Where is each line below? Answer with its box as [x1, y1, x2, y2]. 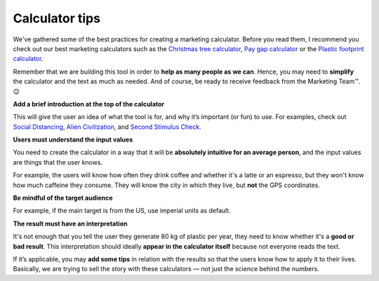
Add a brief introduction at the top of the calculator [13, 100, 165, 108]
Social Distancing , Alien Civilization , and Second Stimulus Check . [13, 123, 201, 131]
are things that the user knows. [13, 158, 103, 166]
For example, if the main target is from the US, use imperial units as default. [13, 207, 231, 215]
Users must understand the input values [13, 135, 133, 144]
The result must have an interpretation [13, 219, 128, 228]
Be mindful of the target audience [13, 193, 113, 203]
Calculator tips [13, 11, 101, 26]
